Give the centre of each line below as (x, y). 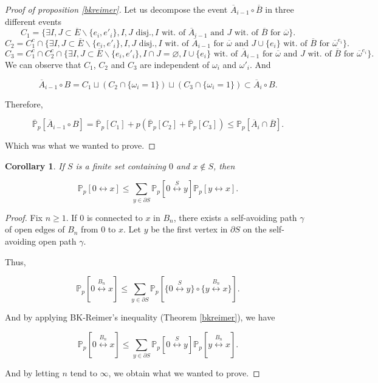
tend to (84, 373)
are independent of (175, 64)
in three (280, 9)
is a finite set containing (121, 165)
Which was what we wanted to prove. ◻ (80, 145)
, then (224, 165)
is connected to (115, 217)
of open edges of (35, 229)
